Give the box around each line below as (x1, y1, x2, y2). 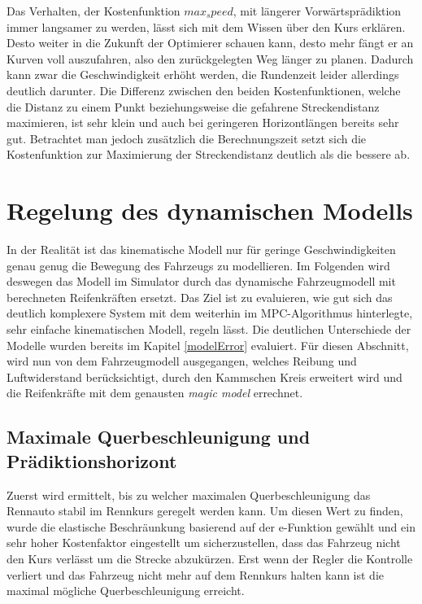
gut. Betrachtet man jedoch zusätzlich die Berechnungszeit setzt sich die (7, 129, 367, 147)
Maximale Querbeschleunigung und (7, 424, 311, 449)
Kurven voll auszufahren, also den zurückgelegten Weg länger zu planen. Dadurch (7, 50, 414, 67)
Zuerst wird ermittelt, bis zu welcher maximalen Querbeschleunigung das (7, 486, 371, 503)
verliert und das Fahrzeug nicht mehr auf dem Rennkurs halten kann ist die (7, 566, 385, 583)
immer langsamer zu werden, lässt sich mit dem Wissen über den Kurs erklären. (7, 18, 406, 35)
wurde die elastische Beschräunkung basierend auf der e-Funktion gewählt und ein (7, 518, 415, 535)
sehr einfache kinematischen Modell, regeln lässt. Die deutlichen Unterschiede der (7, 321, 411, 338)
